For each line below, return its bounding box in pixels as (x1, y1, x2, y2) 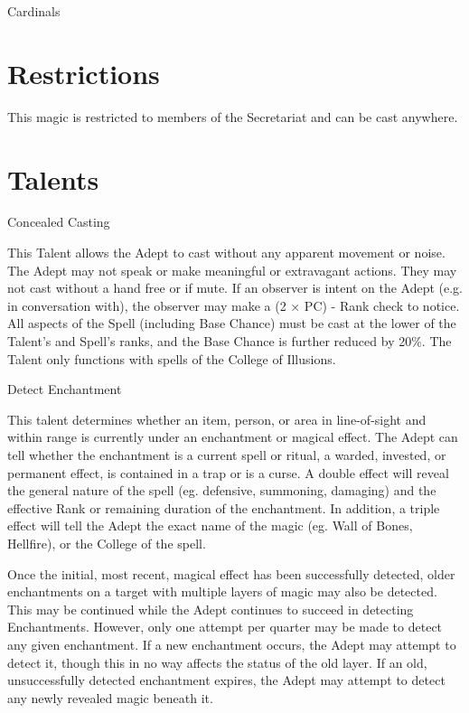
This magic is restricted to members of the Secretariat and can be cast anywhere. (7, 107, 458, 126)
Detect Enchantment (7, 380, 122, 399)
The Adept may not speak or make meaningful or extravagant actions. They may (7, 260, 457, 279)
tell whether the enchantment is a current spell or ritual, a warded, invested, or (7, 445, 446, 464)
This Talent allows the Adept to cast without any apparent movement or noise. (7, 243, 446, 262)
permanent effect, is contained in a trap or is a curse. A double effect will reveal (7, 463, 449, 482)
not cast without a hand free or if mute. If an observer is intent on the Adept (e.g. (7, 278, 463, 297)
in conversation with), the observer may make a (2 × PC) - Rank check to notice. (7, 296, 460, 314)
